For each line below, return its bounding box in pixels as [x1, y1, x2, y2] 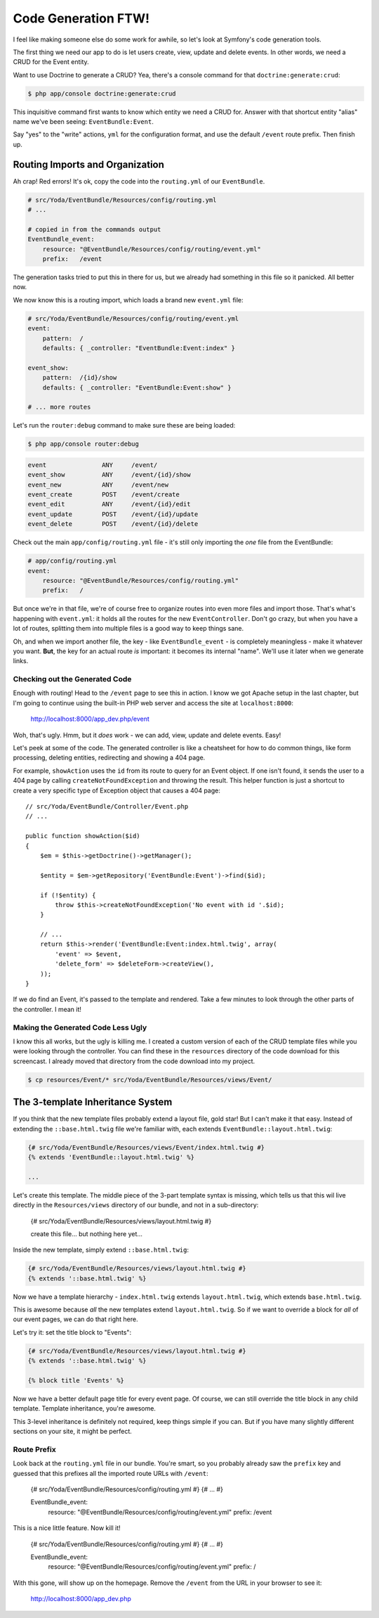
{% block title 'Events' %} [27, 1376, 124, 1385]
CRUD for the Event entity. [13, 58, 89, 66]
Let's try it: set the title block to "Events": [13, 1328, 132, 1336]
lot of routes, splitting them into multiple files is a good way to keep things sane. [13, 624, 244, 633]
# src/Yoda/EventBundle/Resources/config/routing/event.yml [27, 314, 239, 323]
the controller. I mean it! [13, 1005, 82, 1013]
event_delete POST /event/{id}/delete [27, 520, 199, 528]
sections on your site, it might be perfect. [13, 1427, 133, 1436]
